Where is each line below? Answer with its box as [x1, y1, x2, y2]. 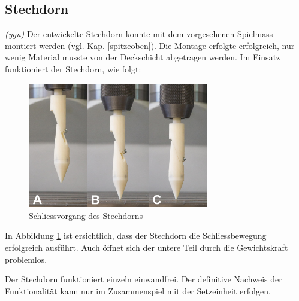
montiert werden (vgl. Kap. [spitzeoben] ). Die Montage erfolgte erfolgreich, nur [5, 39, 295, 51]
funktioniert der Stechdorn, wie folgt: [5, 62, 141, 75]
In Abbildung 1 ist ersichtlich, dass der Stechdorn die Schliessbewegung [5, 229, 267, 242]
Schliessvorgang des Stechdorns [29, 209, 143, 221]
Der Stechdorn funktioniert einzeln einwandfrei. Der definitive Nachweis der [5, 273, 282, 285]
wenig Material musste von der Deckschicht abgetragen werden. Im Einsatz [5, 51, 280, 63]
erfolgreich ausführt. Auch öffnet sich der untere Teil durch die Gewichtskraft [5, 241, 288, 254]
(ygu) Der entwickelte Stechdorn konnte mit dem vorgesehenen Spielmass [5, 28, 273, 40]
